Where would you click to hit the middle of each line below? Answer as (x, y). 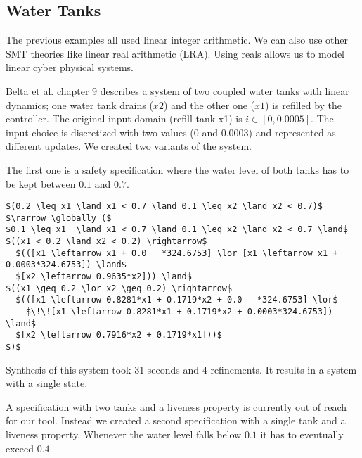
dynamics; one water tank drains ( (79, 104)
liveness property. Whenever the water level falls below (124, 434)
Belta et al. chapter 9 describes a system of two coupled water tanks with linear (177, 90)
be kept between (41, 183)
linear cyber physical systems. (70, 67)
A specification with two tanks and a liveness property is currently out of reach (176, 406)
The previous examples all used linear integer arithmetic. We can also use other (177, 40)
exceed (20, 448)
